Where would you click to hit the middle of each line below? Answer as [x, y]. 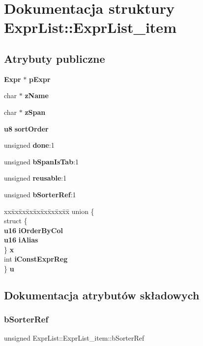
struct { [16, 221]
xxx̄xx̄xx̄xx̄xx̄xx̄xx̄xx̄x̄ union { [49, 211]
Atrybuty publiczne [55, 58]
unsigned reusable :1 [35, 178]
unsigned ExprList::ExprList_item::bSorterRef [74, 337]
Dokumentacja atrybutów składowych [102, 295]
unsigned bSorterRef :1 [40, 194]
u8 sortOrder [26, 128]
